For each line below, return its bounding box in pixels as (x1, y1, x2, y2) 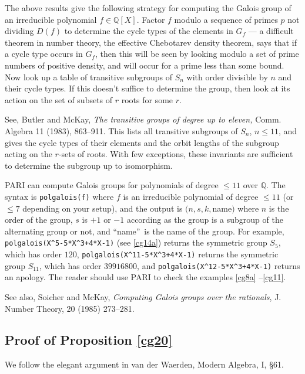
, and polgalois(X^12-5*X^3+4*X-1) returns (137, 259, 300, 271)
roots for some (121, 93, 173, 106)
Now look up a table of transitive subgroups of (5, 70, 172, 83)
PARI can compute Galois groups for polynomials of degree (5, 179, 219, 191)
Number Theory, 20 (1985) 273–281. (5, 302, 135, 314)
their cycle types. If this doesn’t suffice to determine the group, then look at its (5, 82, 290, 94)
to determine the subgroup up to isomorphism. (5, 159, 173, 171)
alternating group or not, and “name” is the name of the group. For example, (5, 225, 284, 237)
